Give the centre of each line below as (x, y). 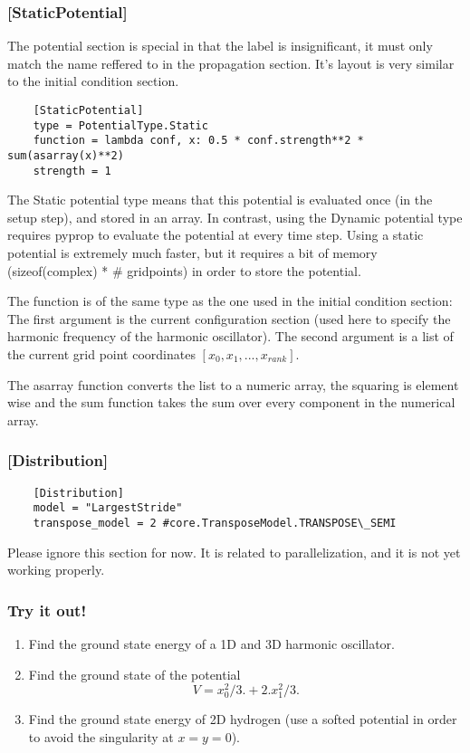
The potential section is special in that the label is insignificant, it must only (220, 46)
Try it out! (47, 610)
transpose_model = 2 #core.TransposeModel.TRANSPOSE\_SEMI (215, 523)
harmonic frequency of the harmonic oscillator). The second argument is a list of (230, 336)
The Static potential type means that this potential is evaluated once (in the (220, 200)
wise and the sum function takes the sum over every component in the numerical (231, 402)
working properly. (56, 570)
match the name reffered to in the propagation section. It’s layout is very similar (231, 63)
